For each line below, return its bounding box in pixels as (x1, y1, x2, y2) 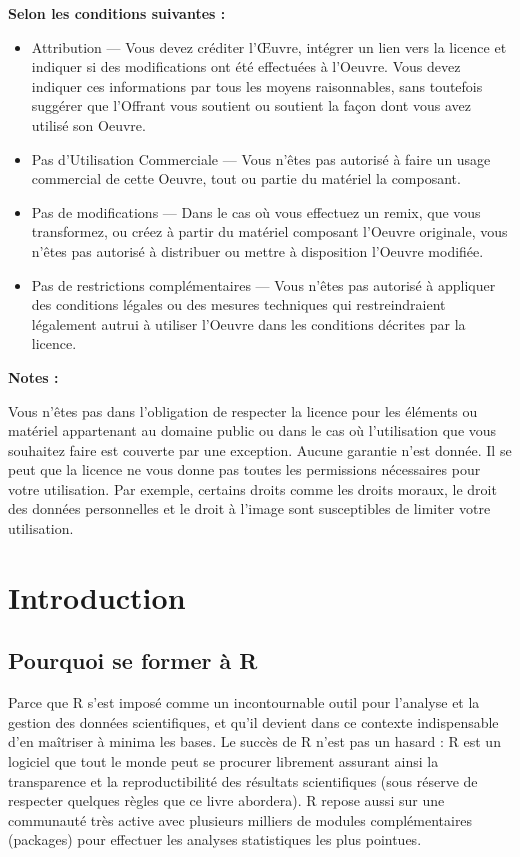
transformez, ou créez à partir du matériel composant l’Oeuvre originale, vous (31, 221, 508, 242)
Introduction (8, 576, 186, 617)
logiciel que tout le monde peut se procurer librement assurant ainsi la (8, 751, 439, 772)
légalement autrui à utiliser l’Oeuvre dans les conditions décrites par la (31, 313, 466, 334)
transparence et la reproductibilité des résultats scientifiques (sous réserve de (8, 770, 478, 791)
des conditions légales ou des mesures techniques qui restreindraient (31, 294, 446, 315)
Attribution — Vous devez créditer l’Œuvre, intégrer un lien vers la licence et (31, 36, 507, 57)
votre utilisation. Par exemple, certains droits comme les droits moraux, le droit (8, 478, 497, 499)
